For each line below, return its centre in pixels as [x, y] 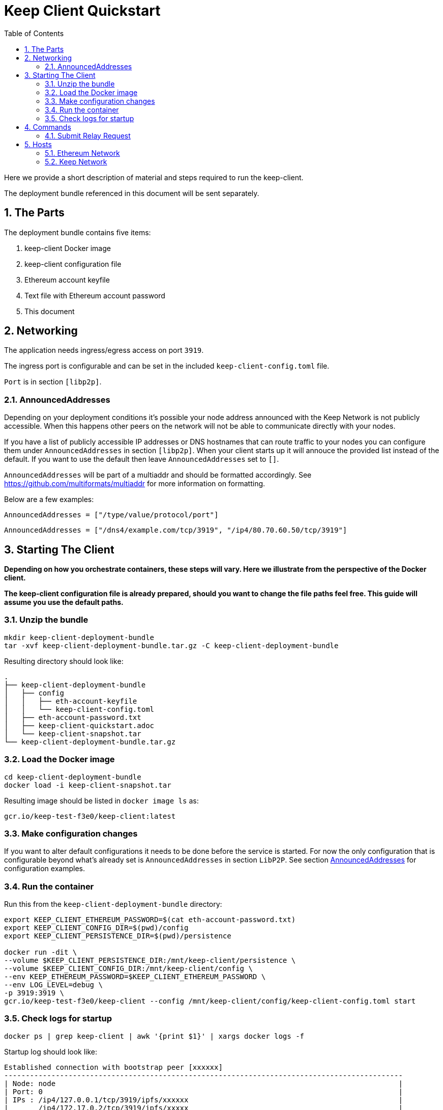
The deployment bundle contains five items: [78, 232]
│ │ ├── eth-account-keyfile [71, 701]
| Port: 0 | [203, 1091]
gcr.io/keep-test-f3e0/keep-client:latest [90, 816]
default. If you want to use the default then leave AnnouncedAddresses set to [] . [142, 459]
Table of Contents [34, 33]
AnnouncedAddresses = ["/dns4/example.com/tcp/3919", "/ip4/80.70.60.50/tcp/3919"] [176, 530]
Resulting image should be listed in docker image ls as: [101, 800]
